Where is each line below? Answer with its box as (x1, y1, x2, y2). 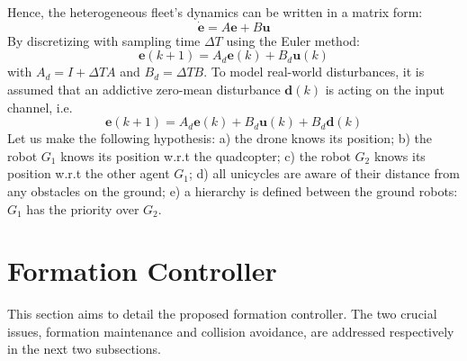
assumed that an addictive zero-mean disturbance (7, 80, 281, 98)
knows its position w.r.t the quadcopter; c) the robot (60, 146, 351, 165)
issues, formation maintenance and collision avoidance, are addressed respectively (7, 321, 454, 340)
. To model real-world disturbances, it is (203, 62, 425, 81)
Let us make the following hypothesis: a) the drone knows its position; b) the (7, 129, 433, 148)
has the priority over (26, 199, 139, 218)
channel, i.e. (7, 97, 73, 116)
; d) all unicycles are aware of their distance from (188, 164, 460, 183)
